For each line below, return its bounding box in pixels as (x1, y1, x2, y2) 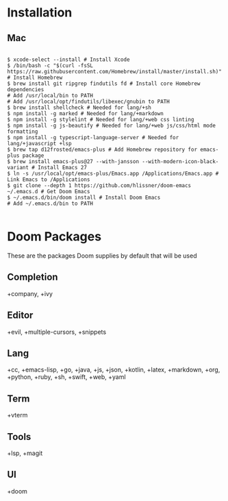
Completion (7, 271, 58, 283)
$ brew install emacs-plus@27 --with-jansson (7, 158, 139, 165)
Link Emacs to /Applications (7, 176, 90, 183)
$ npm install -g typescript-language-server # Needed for (7, 134, 179, 141)
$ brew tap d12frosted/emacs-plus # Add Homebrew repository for (7, 146, 197, 153)
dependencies (7, 86, 45, 93)
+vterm (7, 411, 28, 419)
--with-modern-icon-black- (141, 158, 219, 165)
